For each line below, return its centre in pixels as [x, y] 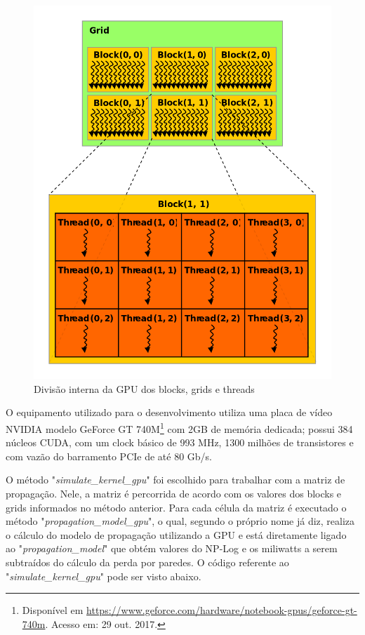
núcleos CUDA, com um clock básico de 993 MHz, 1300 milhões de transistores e [180, 442]
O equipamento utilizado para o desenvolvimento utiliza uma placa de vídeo [169, 412]
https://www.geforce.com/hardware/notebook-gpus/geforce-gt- [222, 610]
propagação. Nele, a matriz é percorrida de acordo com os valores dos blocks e [174, 494]
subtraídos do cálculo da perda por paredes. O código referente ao [147, 562]
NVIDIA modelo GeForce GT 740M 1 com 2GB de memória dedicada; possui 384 [179, 428]
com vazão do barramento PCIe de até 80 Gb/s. [109, 456]
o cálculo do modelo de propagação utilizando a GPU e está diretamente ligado [176, 534]
